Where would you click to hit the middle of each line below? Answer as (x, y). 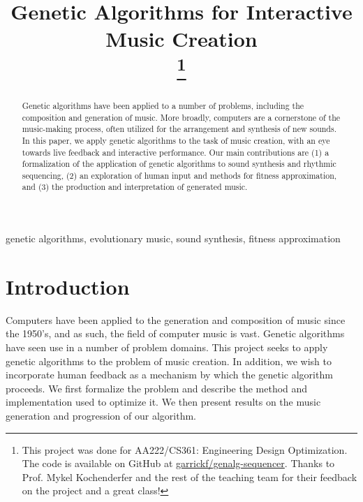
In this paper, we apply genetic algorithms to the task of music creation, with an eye (176, 140)
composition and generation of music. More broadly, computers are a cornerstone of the (181, 117)
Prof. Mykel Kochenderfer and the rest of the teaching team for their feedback (190, 477)
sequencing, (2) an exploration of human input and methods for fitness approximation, (179, 175)
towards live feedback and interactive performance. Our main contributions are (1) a (176, 152)
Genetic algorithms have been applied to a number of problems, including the (163, 105)
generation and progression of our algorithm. (101, 415)
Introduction (68, 286)
